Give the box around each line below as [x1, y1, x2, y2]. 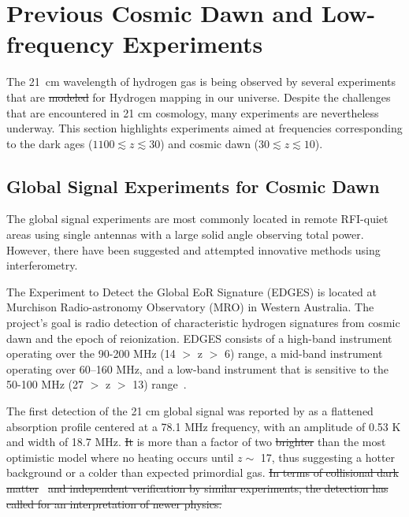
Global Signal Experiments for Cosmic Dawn [6, 173, 380, 198]
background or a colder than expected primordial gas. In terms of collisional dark [6, 464, 399, 481]
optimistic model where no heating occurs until [6, 448, 234, 465]
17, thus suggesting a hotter [260, 448, 396, 465]
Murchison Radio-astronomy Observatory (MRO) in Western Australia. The [6, 299, 374, 315]
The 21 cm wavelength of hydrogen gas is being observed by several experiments [6, 73, 396, 90]
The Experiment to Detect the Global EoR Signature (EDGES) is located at [6, 283, 377, 299]
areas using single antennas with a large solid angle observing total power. [6, 226, 364, 243]
